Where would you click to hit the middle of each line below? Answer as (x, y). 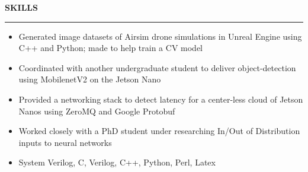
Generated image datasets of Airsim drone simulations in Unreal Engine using (160, 36)
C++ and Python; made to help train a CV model (110, 48)
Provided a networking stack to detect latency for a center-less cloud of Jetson (161, 99)
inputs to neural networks (65, 142)
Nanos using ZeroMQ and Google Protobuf (97, 111)
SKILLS (21, 7)
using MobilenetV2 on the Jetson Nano (90, 79)
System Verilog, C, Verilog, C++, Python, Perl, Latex (117, 162)
